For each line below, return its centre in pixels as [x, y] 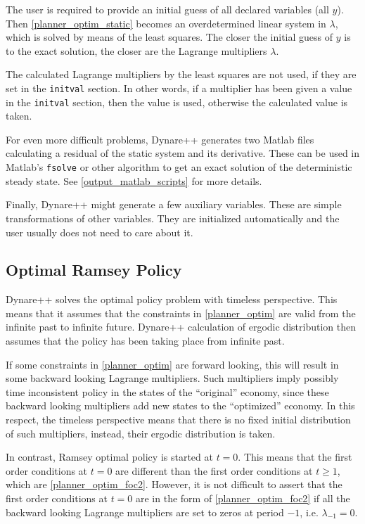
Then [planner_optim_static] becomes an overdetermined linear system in [166, 23]
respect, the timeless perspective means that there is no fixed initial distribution [178, 420]
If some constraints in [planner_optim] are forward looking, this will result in [172, 364]
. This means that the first [295, 457]
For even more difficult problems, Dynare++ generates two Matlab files [160, 139]
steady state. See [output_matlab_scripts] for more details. [134, 180]
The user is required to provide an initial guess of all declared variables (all [167, 9]
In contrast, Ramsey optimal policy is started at [109, 457]
